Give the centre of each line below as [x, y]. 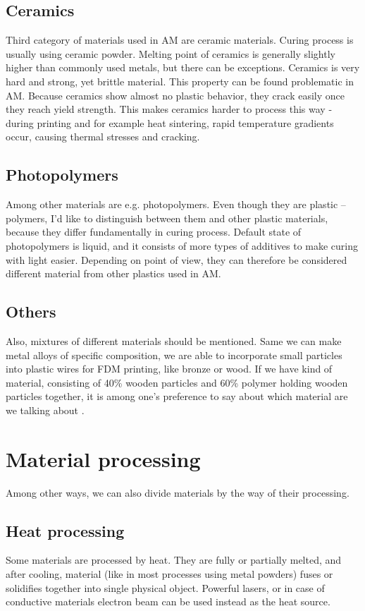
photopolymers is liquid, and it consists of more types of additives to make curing [182, 245]
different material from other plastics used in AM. [113, 273]
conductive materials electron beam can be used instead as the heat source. [168, 601]
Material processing [103, 458]
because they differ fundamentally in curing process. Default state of [154, 232]
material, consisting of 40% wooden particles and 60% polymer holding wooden [177, 382]
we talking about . [45, 410]
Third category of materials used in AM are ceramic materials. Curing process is [180, 40]
